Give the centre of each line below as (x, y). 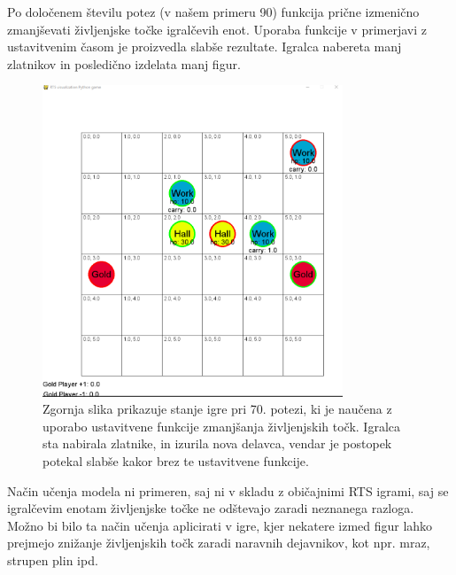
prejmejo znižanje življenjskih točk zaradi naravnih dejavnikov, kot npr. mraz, (219, 543)
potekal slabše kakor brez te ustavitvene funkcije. (176, 460)
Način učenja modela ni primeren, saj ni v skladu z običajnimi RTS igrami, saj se (228, 490)
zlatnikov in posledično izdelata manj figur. (124, 63)
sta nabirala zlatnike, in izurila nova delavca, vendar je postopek (217, 443)
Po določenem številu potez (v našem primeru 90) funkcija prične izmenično (213, 12)
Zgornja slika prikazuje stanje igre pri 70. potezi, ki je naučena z (217, 409)
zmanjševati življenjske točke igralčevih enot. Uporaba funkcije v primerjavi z (217, 29)
